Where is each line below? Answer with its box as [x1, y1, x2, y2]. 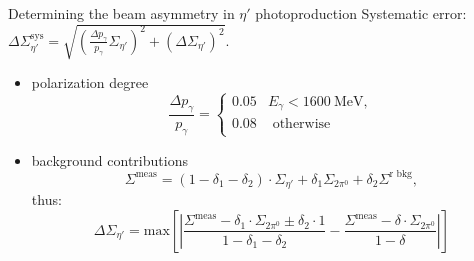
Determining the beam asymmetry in [8, 3, 235, 23]
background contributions [31, 149, 188, 170]
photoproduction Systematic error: [255, 3, 467, 23]
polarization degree [31, 72, 149, 93]
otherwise [272, 116, 331, 131]
